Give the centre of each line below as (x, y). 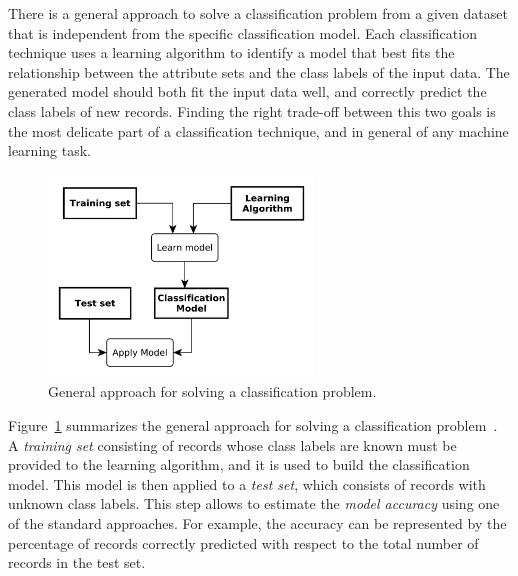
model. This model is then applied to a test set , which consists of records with (247, 483)
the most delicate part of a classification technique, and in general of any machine (258, 130)
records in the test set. (77, 562)
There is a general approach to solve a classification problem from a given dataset (258, 13)
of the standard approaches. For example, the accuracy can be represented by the (257, 523)
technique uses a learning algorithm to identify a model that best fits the (231, 52)
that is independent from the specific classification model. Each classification (242, 32)
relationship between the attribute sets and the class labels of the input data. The (259, 71)
